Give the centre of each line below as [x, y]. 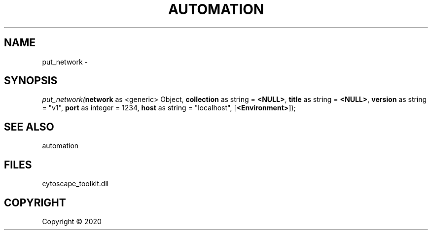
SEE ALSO [29, 127]
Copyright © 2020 [72, 221]
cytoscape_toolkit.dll [75, 184]
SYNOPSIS [31, 81]
